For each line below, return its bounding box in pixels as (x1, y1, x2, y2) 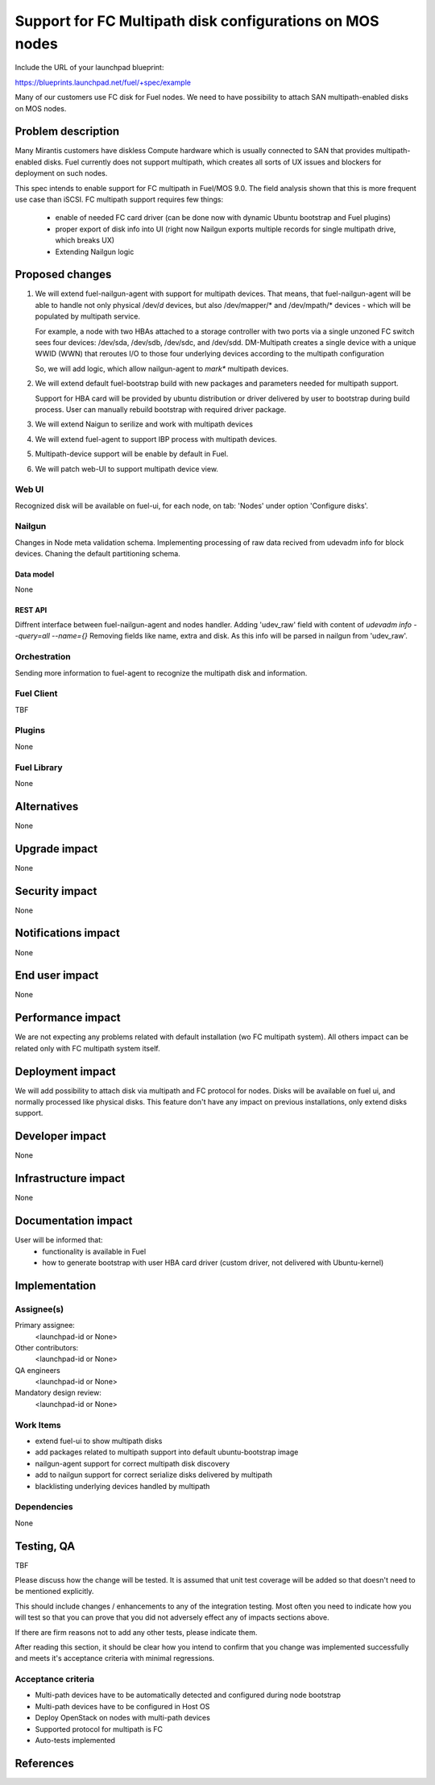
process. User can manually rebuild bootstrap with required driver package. (35, 404, 287, 414)
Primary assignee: (14, 1321, 76, 1330)
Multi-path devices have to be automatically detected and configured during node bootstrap (35, 1690, 342, 1700)
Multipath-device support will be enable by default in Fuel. (35, 449, 229, 459)
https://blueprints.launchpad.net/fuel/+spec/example (14, 77, 191, 87)
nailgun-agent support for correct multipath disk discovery (35, 1458, 230, 1468)
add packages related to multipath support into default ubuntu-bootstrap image (35, 1447, 299, 1457)
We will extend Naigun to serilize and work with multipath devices (35, 419, 254, 429)
